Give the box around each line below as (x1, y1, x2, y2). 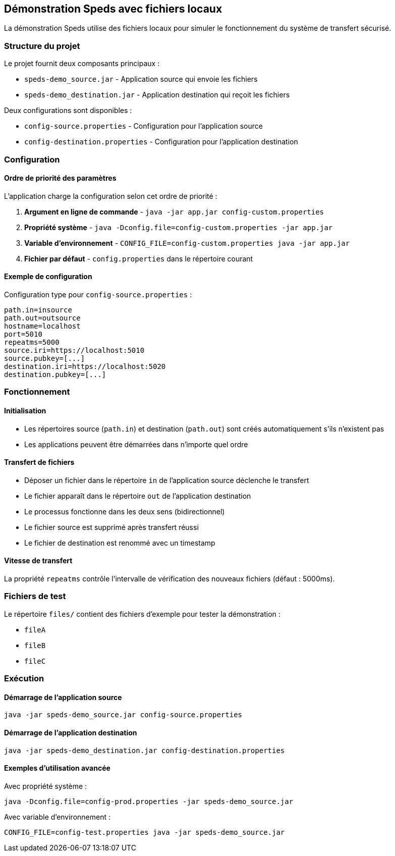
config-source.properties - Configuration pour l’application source (24, 122, 263, 131)
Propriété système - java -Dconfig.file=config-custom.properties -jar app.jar (24, 223, 333, 232)
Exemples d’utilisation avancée (4, 764, 110, 773)
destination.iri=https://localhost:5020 (4, 362, 166, 370)
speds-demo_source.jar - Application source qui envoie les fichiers (24, 75, 258, 84)
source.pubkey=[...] (4, 354, 85, 362)
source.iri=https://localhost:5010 (4, 346, 145, 354)
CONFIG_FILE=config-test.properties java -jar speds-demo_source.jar (4, 828, 285, 836)
